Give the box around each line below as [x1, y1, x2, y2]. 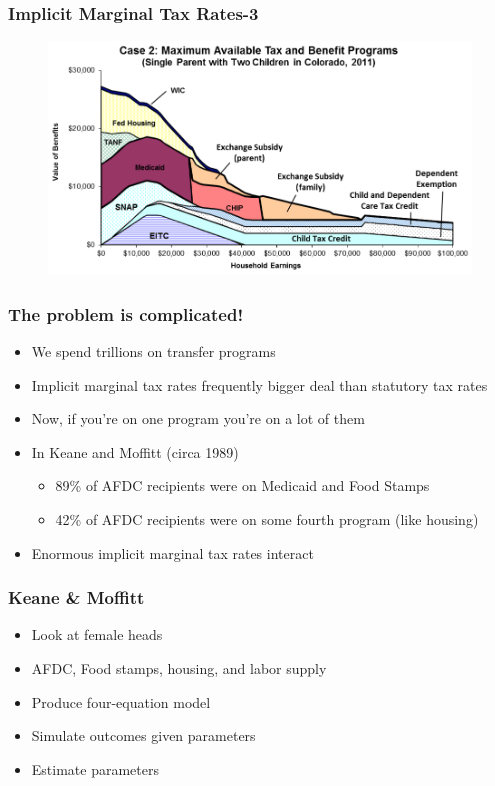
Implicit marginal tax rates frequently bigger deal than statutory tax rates [31, 374, 488, 395]
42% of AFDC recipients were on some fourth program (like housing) [55, 508, 479, 529]
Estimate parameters [31, 758, 159, 779]
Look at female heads [31, 624, 163, 645]
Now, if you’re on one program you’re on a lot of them [31, 408, 365, 429]
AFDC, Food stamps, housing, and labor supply [31, 657, 327, 678]
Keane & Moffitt [8, 585, 145, 610]
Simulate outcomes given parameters [31, 725, 256, 746]
